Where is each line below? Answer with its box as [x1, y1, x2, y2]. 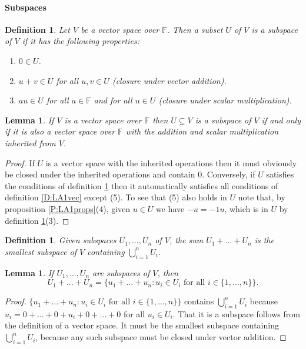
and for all [94, 94, 132, 106]
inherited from [5, 136, 56, 149]
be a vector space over [81, 23, 159, 35]
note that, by [238, 191, 285, 203]
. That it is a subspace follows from [172, 307, 300, 320]
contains [184, 295, 214, 307]
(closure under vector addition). [112, 74, 227, 86]
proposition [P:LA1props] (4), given [5, 202, 131, 214]
